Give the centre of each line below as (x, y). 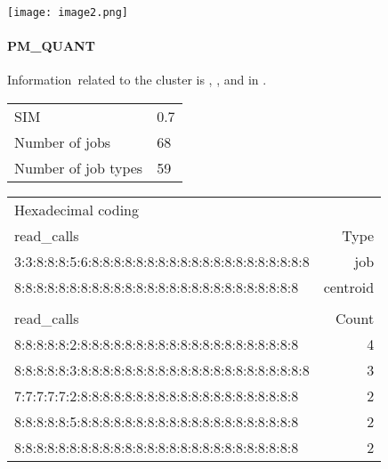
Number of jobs (63, 142)
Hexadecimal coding (77, 210)
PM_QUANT (51, 46)
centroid (349, 287)
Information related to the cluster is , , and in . (137, 80)
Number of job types (79, 168)
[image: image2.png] (68, 12)
